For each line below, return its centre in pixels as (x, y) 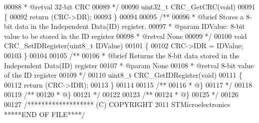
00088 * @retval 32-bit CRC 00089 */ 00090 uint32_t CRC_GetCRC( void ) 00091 (130, 6)
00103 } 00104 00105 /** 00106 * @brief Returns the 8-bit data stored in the (122, 55)
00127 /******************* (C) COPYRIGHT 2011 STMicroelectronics (117, 104)
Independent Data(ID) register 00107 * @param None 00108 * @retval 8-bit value (129, 65)
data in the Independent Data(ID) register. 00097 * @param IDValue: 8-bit (130, 26)
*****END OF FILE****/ (45, 114)
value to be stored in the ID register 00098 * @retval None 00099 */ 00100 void (126, 36)
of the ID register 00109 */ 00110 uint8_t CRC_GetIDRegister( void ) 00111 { (123, 75)
